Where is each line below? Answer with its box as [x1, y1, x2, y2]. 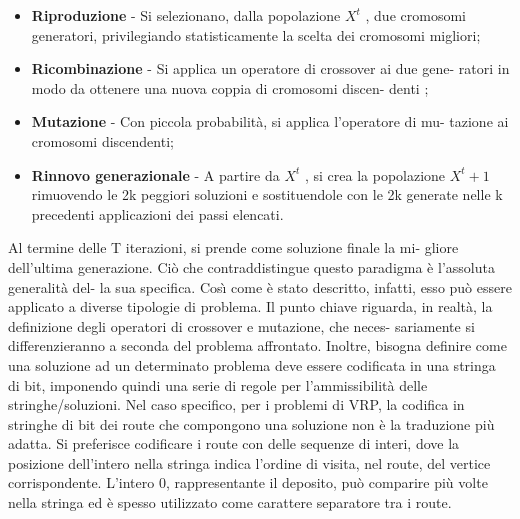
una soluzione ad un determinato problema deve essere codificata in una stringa [8, 354, 496, 375]
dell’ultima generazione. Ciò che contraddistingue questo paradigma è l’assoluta [8, 256, 495, 277]
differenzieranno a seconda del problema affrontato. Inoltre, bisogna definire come [8, 335, 507, 356]
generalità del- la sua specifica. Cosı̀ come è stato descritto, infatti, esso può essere [8, 276, 512, 297]
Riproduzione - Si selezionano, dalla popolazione [31, 5, 341, 25]
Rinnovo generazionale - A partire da [31, 164, 280, 185]
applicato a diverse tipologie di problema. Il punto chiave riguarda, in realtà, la [8, 296, 493, 317]
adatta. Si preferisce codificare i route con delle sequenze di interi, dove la [8, 433, 460, 454]
